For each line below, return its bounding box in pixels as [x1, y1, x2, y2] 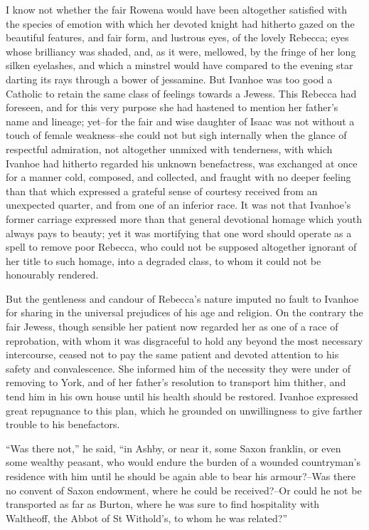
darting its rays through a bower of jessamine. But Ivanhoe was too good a [6, 71, 333, 86]
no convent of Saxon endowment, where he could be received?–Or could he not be [6, 482, 362, 497]
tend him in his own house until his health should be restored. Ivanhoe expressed [6, 389, 358, 404]
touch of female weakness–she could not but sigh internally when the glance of [6, 128, 347, 142]
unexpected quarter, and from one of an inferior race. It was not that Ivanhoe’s [6, 197, 351, 212]
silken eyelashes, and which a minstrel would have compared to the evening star [6, 58, 353, 73]
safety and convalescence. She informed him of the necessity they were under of [6, 360, 351, 375]
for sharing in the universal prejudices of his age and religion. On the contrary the [6, 305, 363, 320]
